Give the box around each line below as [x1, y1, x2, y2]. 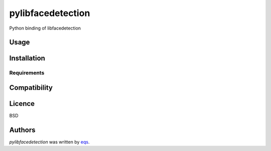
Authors [9, 125, 36, 134]
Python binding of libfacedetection [9, 25, 81, 31]
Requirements [9, 69, 45, 76]
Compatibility [9, 83, 53, 92]
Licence [9, 99, 35, 108]
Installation [9, 54, 45, 63]
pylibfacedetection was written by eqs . [9, 138, 90, 145]
